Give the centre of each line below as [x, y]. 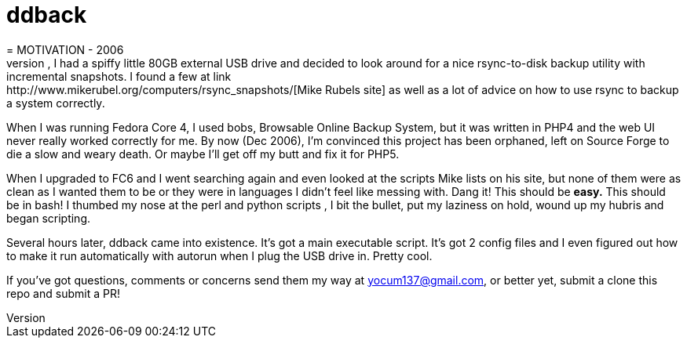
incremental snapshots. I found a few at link [119, 76]
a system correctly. [56, 103]
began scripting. [49, 218]
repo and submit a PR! [63, 293]
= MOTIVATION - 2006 [65, 49]
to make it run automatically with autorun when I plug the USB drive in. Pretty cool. [219, 255]
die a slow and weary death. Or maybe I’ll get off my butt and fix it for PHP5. [203, 154]
